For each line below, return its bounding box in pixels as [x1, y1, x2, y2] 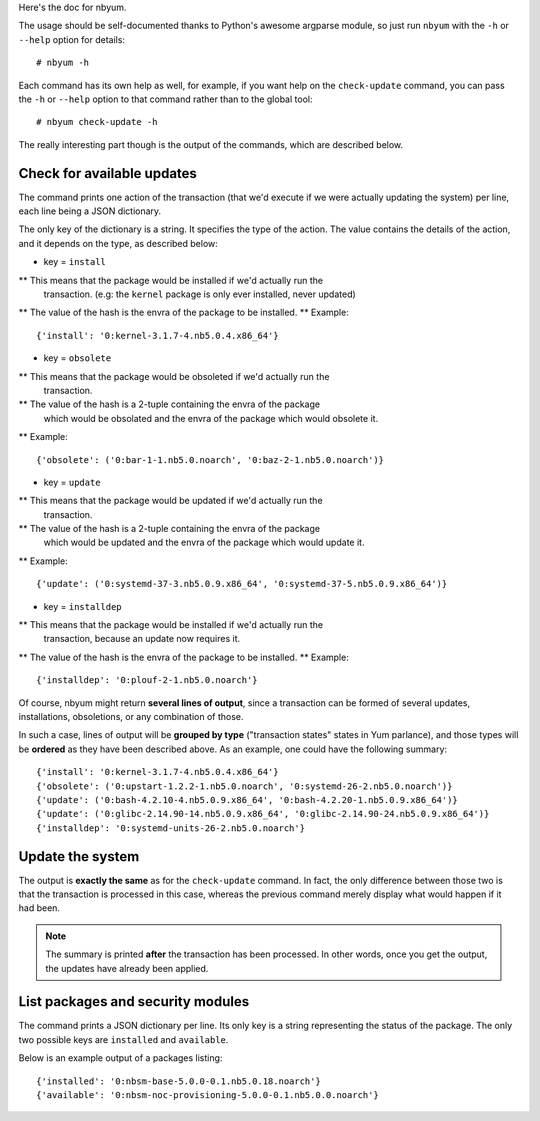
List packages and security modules [18, 993, 250, 1010]
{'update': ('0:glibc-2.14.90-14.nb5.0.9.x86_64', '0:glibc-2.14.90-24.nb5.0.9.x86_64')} [36, 808, 490, 820]
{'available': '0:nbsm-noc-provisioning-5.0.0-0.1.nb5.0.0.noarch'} [36, 1090, 379, 1101]
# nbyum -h [36, 57, 90, 69]
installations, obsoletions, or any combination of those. [18, 710, 244, 722]
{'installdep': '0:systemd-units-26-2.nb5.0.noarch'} [36, 822, 305, 834]
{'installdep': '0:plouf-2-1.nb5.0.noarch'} [36, 675, 259, 686]
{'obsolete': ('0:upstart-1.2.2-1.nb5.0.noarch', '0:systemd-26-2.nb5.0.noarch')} [36, 780, 453, 792]
